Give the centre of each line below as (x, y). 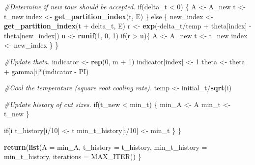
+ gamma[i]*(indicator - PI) (46, 71)
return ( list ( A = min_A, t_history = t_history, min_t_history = (106, 147)
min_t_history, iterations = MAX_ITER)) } (73, 156)
